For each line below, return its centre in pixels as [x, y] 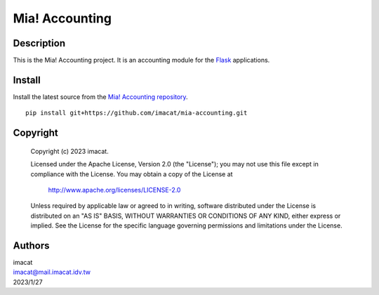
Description [39, 43]
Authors [31, 245]
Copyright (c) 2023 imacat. [69, 151]
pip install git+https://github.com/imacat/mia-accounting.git [137, 113]
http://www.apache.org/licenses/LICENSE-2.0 [114, 190]
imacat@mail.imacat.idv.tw [52, 272]
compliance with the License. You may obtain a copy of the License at [132, 174]
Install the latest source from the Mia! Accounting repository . [101, 97]
